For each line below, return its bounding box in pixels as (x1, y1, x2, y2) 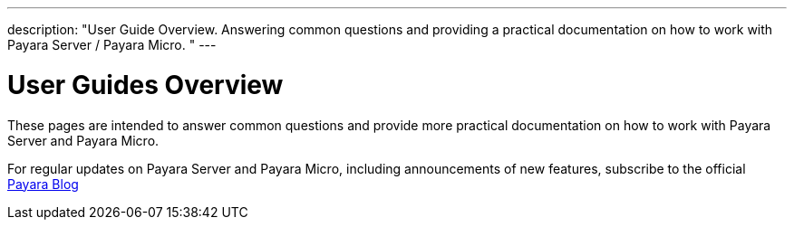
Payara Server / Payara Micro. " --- (7, 37, 217, 52)
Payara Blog (7, 175, 79, 192)
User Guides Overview (7, 69, 284, 100)
